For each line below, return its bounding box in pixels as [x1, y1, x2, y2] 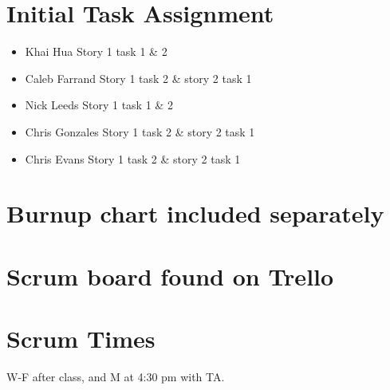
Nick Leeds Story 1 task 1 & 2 [25, 97, 173, 113]
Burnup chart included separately [6, 197, 384, 230]
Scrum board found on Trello [6, 259, 334, 292]
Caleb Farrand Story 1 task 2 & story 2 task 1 [25, 69, 252, 86]
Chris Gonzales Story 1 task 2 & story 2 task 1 [25, 123, 255, 140]
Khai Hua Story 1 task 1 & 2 [25, 43, 167, 60]
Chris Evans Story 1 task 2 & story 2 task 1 [25, 150, 241, 167]
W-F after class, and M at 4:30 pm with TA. [6, 368, 225, 384]
